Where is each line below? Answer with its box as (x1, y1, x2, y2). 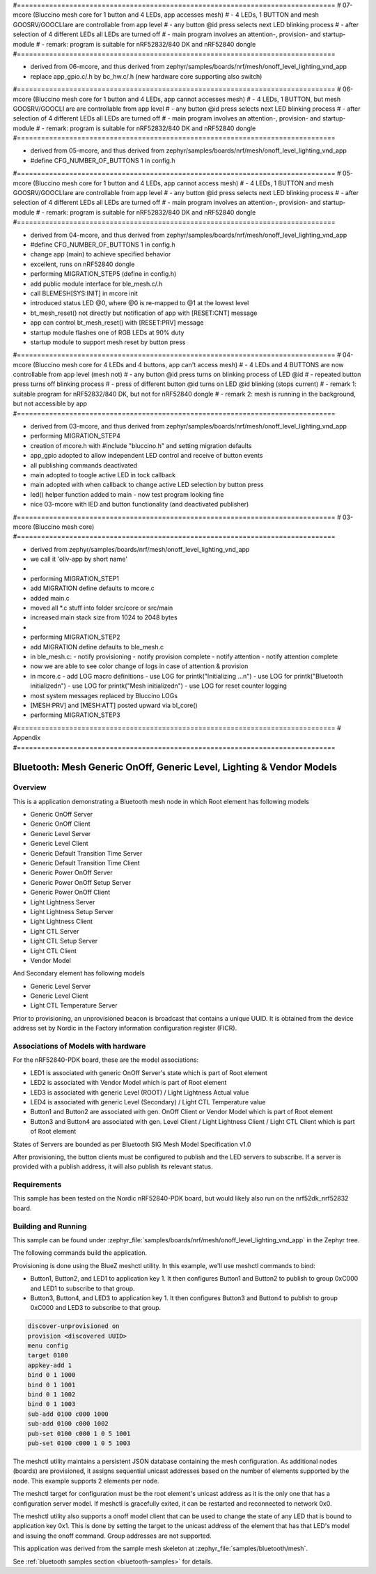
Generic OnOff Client (30, 819, 91, 828)
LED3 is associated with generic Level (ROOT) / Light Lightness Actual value (30, 1088, 249, 1097)
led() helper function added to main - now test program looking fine (30, 490, 224, 498)
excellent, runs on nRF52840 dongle (30, 260, 135, 268)
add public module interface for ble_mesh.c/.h (30, 279, 163, 288)
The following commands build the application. (13, 1249, 148, 1257)
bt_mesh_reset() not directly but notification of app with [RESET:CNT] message (30, 309, 258, 317)
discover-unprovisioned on (27, 1322, 120, 1330)
